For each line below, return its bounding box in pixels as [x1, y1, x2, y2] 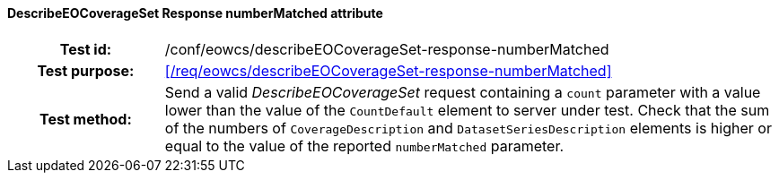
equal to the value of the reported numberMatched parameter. [164, 136, 565, 155]
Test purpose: [37, 61, 135, 80]
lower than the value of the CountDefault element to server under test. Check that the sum [164, 100, 770, 119]
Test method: [39, 109, 132, 128]
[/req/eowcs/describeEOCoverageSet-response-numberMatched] [164, 61, 612, 80]
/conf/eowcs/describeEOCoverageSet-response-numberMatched [164, 39, 609, 58]
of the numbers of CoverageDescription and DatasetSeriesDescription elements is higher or [164, 118, 772, 137]
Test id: [59, 39, 112, 58]
